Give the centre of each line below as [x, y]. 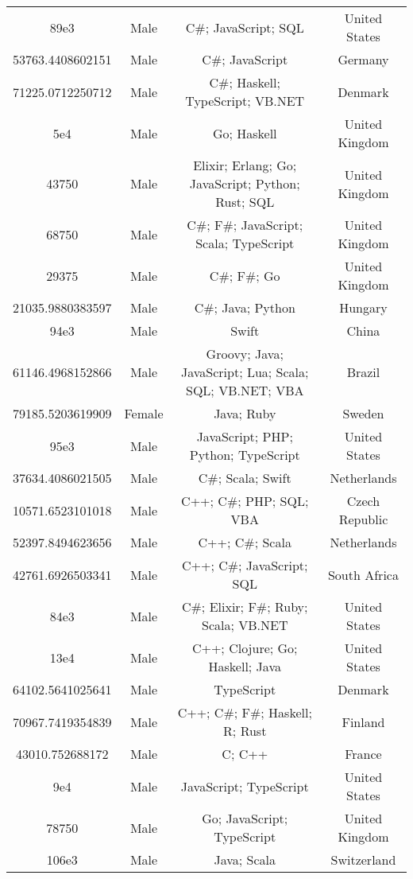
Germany [363, 59]
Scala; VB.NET [245, 625]
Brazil [363, 372]
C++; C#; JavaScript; [245, 565]
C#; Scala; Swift [245, 478]
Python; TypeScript [245, 455]
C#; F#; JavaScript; [245, 225]
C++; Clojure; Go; [245, 648]
